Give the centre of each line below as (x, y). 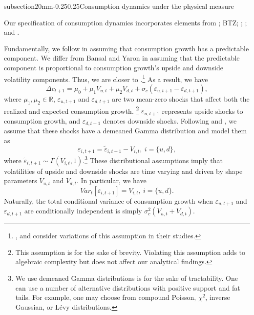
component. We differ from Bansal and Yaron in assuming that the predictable (122, 58)
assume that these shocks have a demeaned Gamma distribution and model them (126, 131)
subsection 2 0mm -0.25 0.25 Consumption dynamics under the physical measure (119, 6)
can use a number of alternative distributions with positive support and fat (128, 287)
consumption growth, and (42, 120)
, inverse (218, 297)
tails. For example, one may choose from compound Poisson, (106, 297)
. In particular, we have (111, 180)
